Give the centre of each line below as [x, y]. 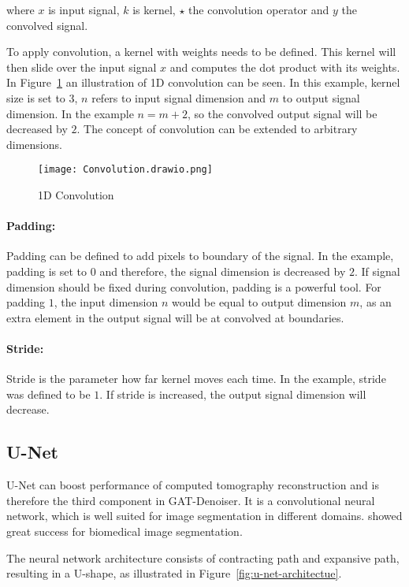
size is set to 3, [42, 97]
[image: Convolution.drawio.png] [125, 170]
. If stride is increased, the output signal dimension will [233, 394]
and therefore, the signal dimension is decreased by [223, 271]
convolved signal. [47, 25]
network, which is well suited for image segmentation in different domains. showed [204, 516]
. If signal [377, 271]
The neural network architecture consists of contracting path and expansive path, [203, 557]
